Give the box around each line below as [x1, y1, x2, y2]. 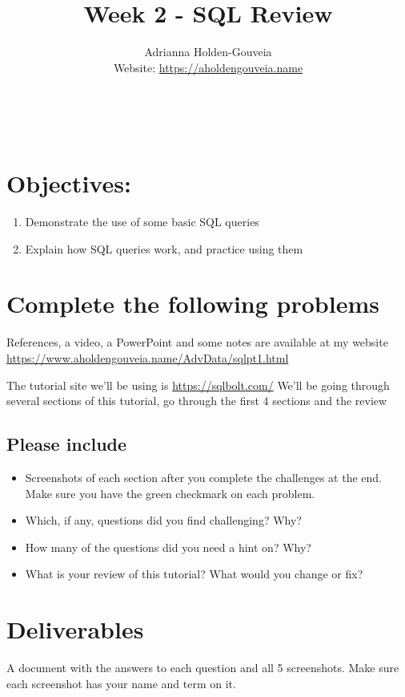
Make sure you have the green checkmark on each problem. [25, 484, 315, 501]
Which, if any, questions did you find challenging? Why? [25, 512, 302, 529]
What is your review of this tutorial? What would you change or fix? [25, 565, 363, 582]
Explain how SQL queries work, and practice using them [25, 240, 303, 257]
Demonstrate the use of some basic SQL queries [25, 213, 259, 230]
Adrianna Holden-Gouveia [144, 43, 272, 60]
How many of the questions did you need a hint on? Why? [25, 538, 311, 555]
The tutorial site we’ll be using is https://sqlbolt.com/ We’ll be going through [6, 376, 390, 393]
